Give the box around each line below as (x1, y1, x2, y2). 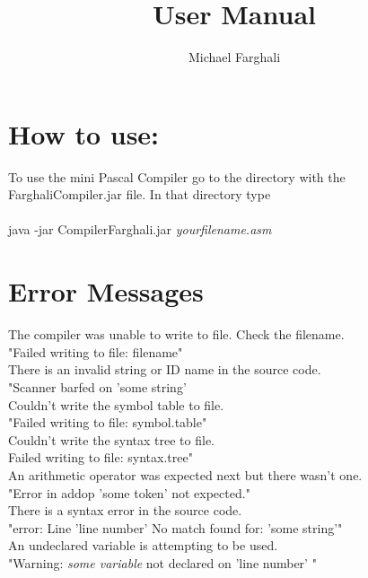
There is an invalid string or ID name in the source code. (8, 360, 321, 379)
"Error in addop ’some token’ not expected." (8, 483, 250, 502)
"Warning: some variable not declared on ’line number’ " (8, 553, 317, 572)
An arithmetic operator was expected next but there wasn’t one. (8, 465, 363, 484)
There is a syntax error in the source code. (8, 501, 242, 520)
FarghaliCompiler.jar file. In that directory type (8, 185, 271, 204)
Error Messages (8, 273, 204, 310)
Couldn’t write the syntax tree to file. (8, 430, 215, 449)
